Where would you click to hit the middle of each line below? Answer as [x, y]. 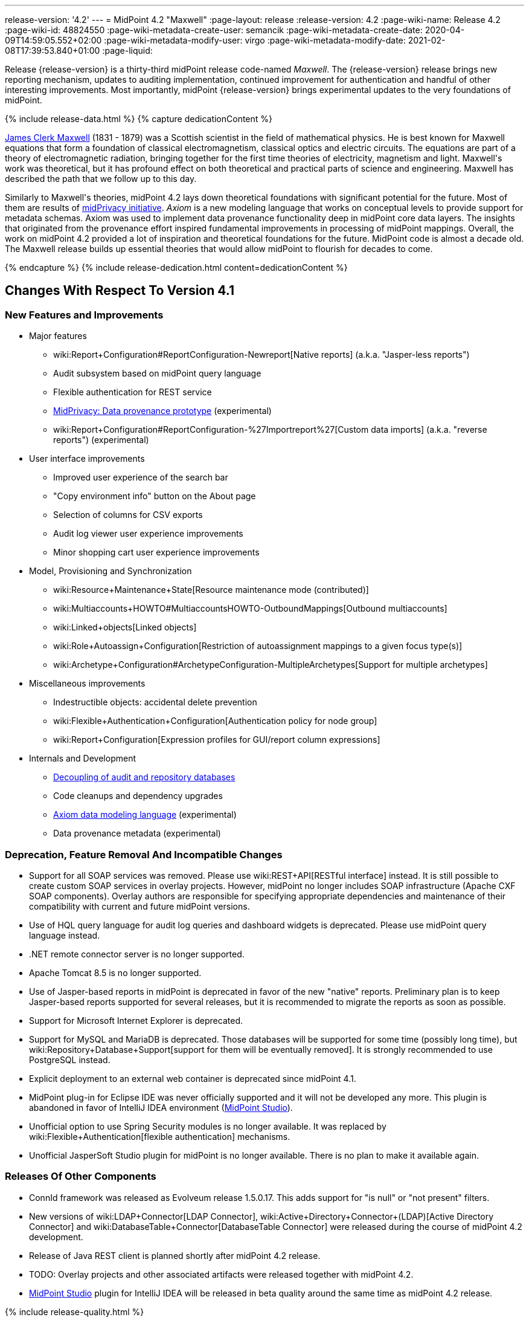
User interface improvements [87, 459]
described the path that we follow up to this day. [101, 179]
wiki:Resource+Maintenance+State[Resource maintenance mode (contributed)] [211, 590]
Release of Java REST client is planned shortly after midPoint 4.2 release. [175, 1255]
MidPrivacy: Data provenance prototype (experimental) [162, 411]
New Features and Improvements [84, 315]
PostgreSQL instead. [70, 1060]
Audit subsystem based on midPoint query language [157, 374]
